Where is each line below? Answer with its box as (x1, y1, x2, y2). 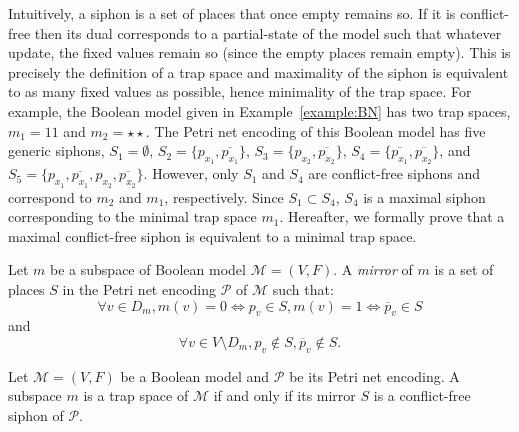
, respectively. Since (164, 186, 284, 207)
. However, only (143, 163, 239, 184)
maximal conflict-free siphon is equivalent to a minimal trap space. (8, 225, 417, 246)
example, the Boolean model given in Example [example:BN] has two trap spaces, (8, 100, 511, 121)
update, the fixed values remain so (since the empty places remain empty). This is (8, 42, 511, 63)
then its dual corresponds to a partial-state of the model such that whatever (34, 22, 502, 43)
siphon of (8, 404, 64, 425)
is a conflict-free (373, 385, 471, 406)
